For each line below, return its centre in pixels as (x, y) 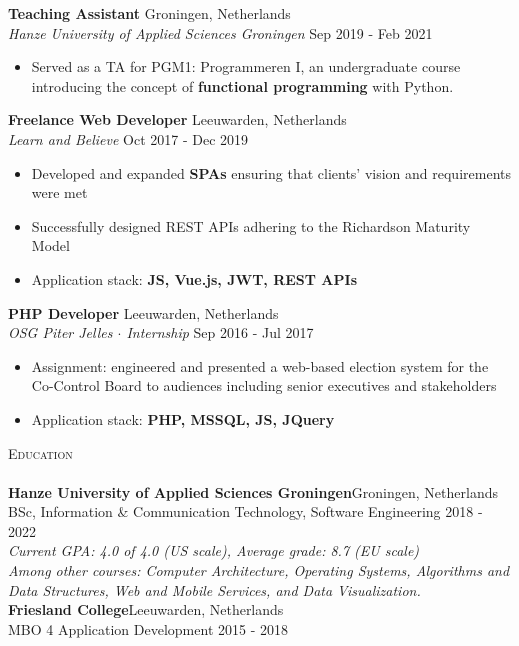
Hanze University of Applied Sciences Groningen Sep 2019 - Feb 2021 (220, 32)
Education (40, 452)
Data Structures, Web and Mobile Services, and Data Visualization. (214, 589)
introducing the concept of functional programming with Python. (242, 85)
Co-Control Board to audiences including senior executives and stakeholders (264, 385)
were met (59, 192)
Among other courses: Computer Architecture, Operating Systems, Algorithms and (259, 570)
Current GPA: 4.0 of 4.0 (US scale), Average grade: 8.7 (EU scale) (214, 550)
